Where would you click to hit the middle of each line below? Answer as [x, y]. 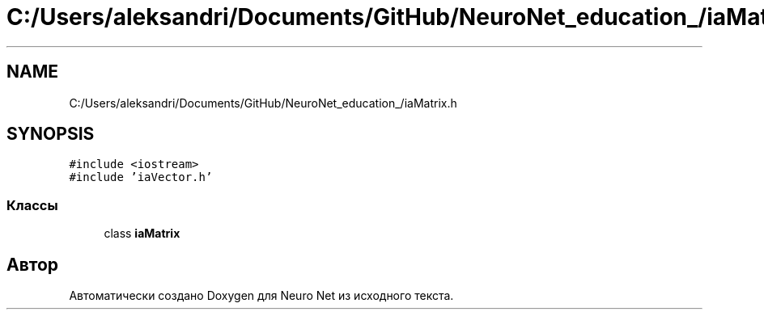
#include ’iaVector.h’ [141, 177]
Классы [32, 205]
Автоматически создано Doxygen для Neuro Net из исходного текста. [261, 296]
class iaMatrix [142, 234]
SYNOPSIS [51, 134]
